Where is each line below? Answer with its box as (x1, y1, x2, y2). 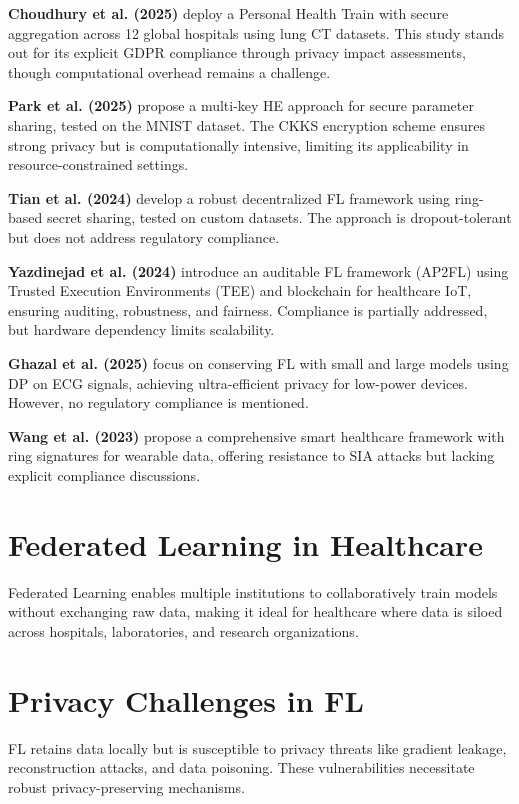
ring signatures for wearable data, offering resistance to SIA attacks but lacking (8, 445, 495, 466)
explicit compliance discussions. (8, 464, 201, 485)
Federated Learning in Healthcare (8, 523, 483, 564)
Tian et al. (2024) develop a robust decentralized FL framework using (8, 187, 451, 208)
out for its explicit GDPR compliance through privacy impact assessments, (8, 42, 466, 63)
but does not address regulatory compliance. (8, 226, 280, 247)
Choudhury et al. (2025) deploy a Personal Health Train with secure (8, 3, 449, 23)
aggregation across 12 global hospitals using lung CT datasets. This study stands (8, 22, 504, 43)
